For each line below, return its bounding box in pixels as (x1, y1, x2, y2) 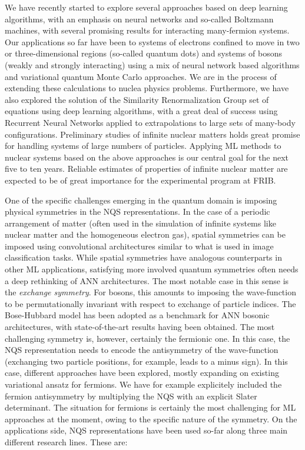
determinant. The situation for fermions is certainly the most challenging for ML (5, 401, 296, 414)
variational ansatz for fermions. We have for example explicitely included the (5, 378, 282, 390)
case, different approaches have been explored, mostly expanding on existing (5, 366, 279, 379)
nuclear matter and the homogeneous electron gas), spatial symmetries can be (5, 228, 286, 241)
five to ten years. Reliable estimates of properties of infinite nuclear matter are (5, 162, 288, 175)
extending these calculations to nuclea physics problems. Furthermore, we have (5, 82, 289, 94)
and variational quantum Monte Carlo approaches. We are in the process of (5, 70, 277, 82)
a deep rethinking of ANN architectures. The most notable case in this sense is (5, 274, 289, 286)
